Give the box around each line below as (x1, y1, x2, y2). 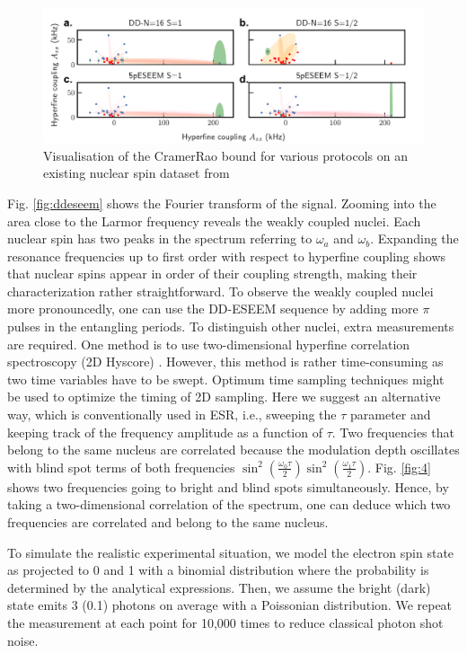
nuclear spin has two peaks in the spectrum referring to (7, 229, 313, 248)
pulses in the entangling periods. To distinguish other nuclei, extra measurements (7, 317, 454, 336)
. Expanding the (370, 229, 459, 248)
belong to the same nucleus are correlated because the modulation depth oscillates (7, 440, 460, 459)
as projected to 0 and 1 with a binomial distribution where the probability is (7, 560, 429, 579)
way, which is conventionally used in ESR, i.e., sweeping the (7, 405, 337, 424)
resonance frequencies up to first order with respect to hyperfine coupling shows (7, 246, 446, 265)
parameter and (350, 405, 431, 424)
